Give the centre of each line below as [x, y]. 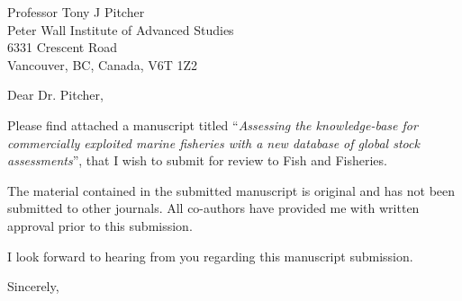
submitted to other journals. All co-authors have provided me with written [213, 208]
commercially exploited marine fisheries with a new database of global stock [213, 142]
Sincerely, [33, 286]
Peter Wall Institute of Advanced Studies [121, 29]
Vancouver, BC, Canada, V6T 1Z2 [103, 64]
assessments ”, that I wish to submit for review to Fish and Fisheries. [197, 160]
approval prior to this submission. [100, 225]
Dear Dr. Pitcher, [55, 95]
